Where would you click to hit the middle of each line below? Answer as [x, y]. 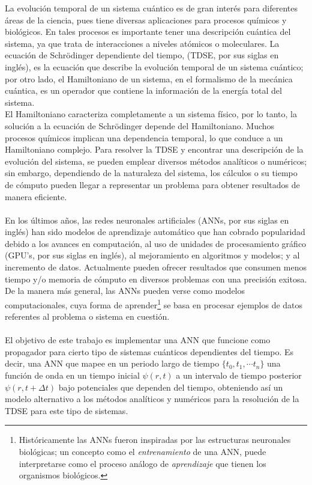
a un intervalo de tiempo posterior [239, 375]
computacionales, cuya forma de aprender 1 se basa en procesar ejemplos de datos [154, 304]
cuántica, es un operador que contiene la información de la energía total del [143, 90]
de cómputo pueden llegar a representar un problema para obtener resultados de [152, 184]
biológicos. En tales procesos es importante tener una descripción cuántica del [148, 32]
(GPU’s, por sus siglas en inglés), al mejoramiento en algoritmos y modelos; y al [152, 255]
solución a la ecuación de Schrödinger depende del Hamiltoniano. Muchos [140, 125]
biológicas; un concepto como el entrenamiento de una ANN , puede [142, 452]
